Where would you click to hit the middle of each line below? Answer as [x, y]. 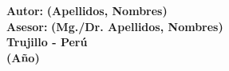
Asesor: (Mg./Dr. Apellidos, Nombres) [115, 26]
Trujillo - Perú [47, 42]
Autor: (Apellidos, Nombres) [87, 10]
